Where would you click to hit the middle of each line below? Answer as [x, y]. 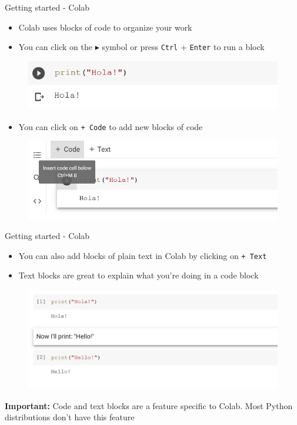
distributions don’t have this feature [70, 417]
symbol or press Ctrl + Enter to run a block [183, 47]
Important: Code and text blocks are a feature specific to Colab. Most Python [149, 405]
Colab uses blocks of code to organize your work [105, 27]
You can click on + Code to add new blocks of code [111, 126]
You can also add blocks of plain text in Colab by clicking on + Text [143, 255]
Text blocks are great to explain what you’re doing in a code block [139, 275]
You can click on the [56, 47]
